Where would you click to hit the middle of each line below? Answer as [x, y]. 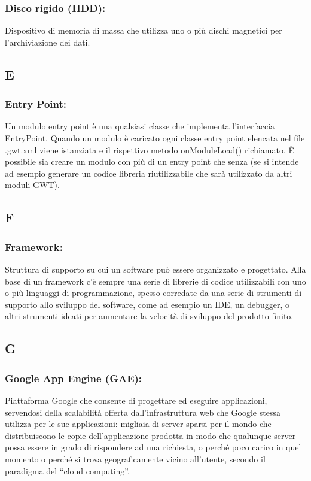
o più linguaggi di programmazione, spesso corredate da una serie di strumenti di [153, 293]
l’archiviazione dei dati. [48, 42]
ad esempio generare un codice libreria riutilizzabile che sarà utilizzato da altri [149, 173]
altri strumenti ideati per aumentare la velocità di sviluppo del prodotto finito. [149, 316]
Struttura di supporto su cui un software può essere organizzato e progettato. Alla [155, 269]
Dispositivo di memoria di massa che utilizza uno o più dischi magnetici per [144, 30]
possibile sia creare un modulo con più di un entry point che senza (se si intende [152, 161]
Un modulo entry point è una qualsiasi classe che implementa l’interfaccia [140, 126]
